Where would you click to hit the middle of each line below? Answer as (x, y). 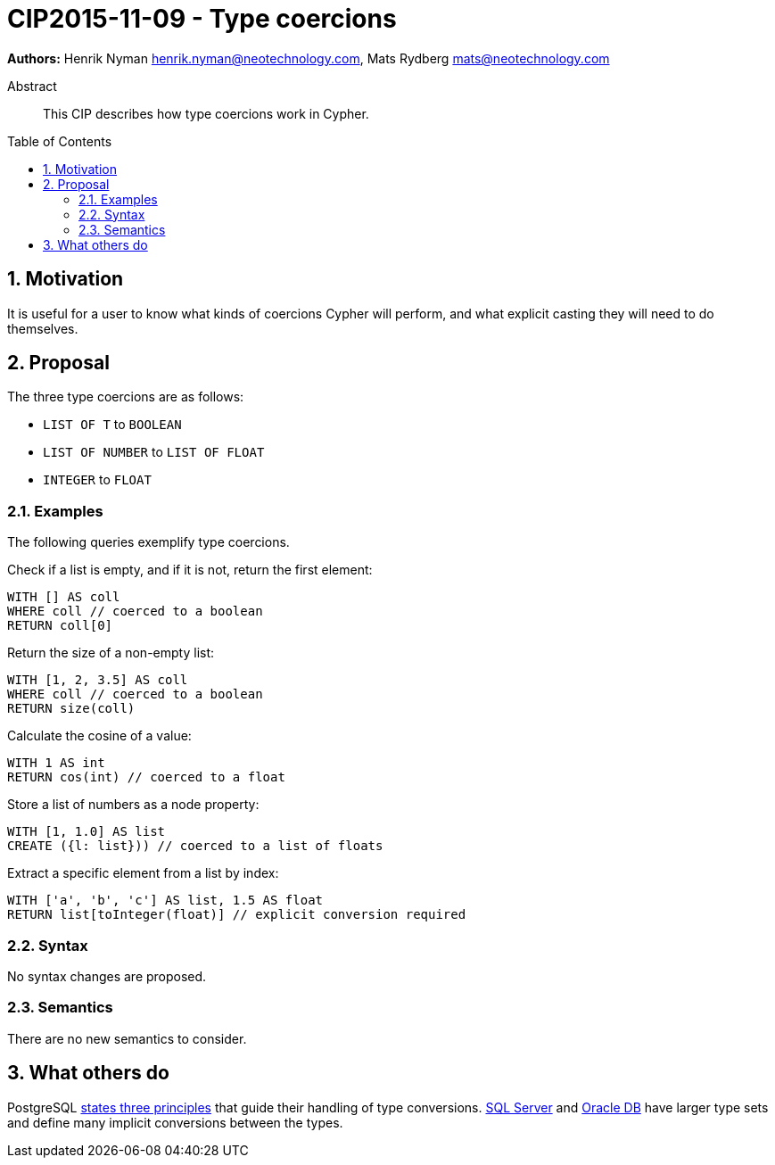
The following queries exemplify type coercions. (148, 542)
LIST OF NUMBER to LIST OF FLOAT (154, 452)
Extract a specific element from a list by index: (143, 873)
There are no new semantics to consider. (127, 1038)
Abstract (32, 86)
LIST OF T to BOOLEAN (112, 425)
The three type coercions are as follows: (126, 397)
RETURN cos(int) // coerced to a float (146, 777)
